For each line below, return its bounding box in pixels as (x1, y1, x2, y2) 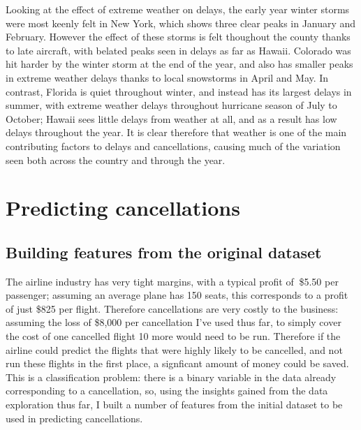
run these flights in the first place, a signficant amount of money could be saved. (6, 356, 349, 371)
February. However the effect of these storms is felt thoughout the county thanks (6, 29, 351, 44)
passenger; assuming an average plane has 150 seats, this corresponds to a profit (6, 288, 348, 302)
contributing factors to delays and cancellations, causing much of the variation (6, 138, 341, 153)
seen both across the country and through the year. (6, 152, 226, 167)
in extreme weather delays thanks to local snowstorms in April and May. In (6, 70, 329, 84)
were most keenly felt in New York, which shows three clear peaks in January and (6, 15, 356, 30)
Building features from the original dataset (6, 241, 322, 262)
